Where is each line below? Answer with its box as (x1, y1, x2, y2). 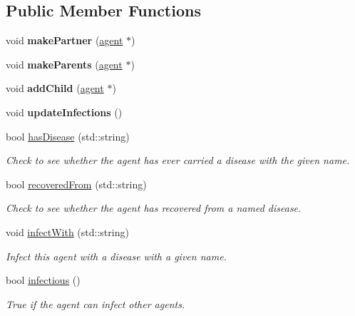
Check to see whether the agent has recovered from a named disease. (6, 200, 302, 215)
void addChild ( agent (6, 81, 104, 96)
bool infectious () (6, 272, 81, 287)
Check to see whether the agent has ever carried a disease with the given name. (6, 153, 350, 168)
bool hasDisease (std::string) (6, 128, 130, 143)
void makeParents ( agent (6, 56, 123, 71)
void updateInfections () (6, 104, 123, 119)
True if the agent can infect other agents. (6, 296, 185, 311)
